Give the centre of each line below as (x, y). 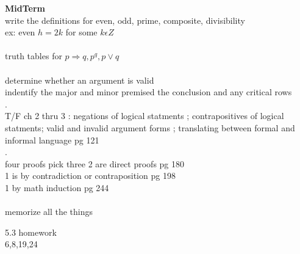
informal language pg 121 (52, 140)
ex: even (20, 32)
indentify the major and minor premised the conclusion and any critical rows (148, 92)
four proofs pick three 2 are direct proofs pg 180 (95, 163)
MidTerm (25, 8)
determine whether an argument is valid (80, 80)
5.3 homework (31, 232)
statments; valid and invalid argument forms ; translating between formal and (150, 127)
